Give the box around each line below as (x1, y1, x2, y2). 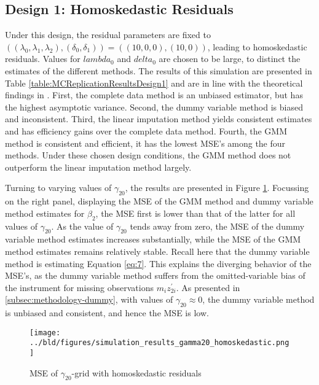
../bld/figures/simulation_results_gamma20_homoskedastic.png (30, 338, 289, 348)
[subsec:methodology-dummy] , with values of (5, 293, 173, 306)
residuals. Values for (5, 52, 81, 65)
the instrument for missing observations (5, 281, 154, 294)
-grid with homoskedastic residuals (71, 366, 202, 379)
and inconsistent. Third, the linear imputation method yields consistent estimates (5, 112, 312, 125)
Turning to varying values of (5, 181, 112, 194)
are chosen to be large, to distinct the (159, 52, 301, 65)
